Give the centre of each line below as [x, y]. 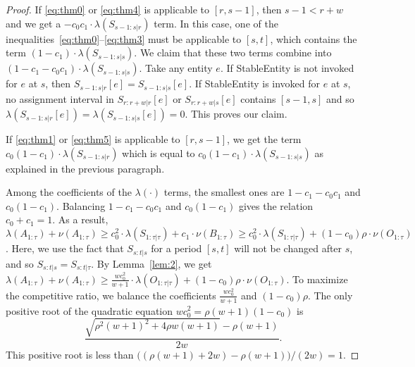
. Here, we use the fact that [65, 248]
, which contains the [314, 38]
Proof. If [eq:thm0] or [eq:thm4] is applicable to [108, 9]
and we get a [33, 23]
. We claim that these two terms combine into [233, 52]
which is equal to [159, 153]
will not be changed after [288, 248]
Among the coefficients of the [69, 192]
